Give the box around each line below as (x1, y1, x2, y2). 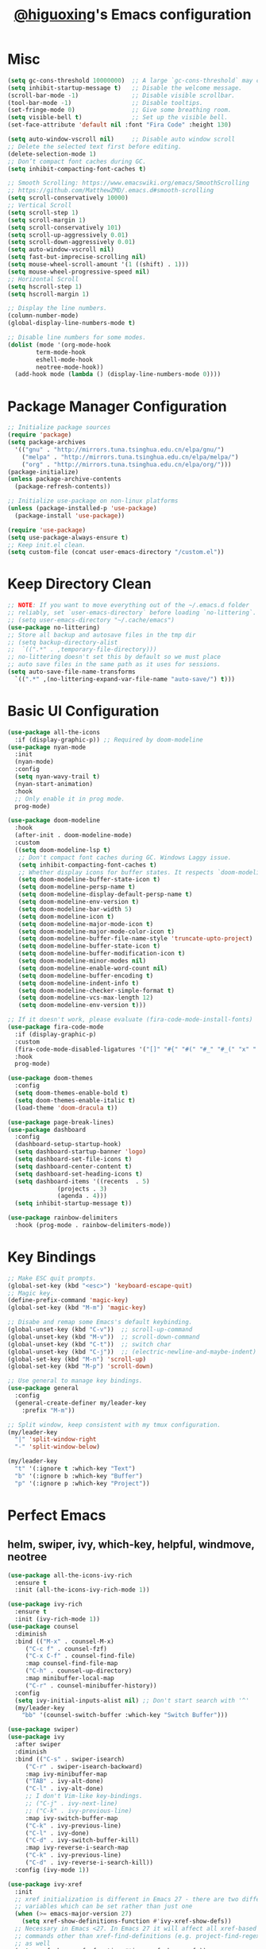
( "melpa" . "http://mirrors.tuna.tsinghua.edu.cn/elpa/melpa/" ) (21, 453, 239, 461)
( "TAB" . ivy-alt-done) (25, 1777, 104, 1785)
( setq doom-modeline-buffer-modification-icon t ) (17, 950, 186, 958)
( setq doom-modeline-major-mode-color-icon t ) (17, 928, 175, 936)
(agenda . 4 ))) (57, 1192, 108, 1200)
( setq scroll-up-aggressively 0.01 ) (7, 231, 129, 239)
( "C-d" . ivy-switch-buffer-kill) (25, 1836, 140, 1845)
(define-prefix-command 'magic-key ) (7, 1296, 129, 1304)
